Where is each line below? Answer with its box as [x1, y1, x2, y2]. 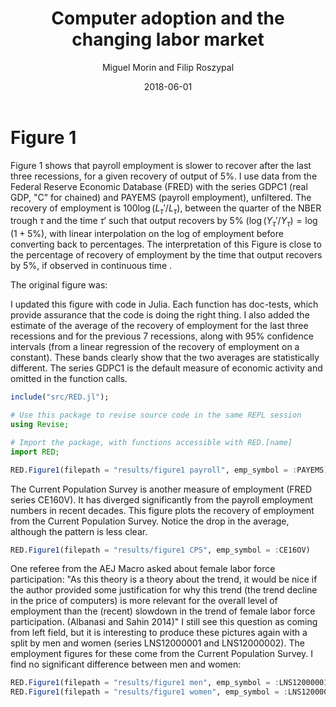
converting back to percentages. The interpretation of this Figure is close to [10, 238, 322, 251]
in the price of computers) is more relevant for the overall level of [10, 595, 278, 607]
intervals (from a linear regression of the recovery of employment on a [10, 341, 300, 353]
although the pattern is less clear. [10, 525, 148, 537]
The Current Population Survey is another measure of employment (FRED [10, 483, 313, 495]
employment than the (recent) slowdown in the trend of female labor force [10, 605, 316, 617]
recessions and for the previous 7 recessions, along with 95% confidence [10, 330, 314, 342]
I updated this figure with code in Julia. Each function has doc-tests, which [10, 298, 319, 311]
